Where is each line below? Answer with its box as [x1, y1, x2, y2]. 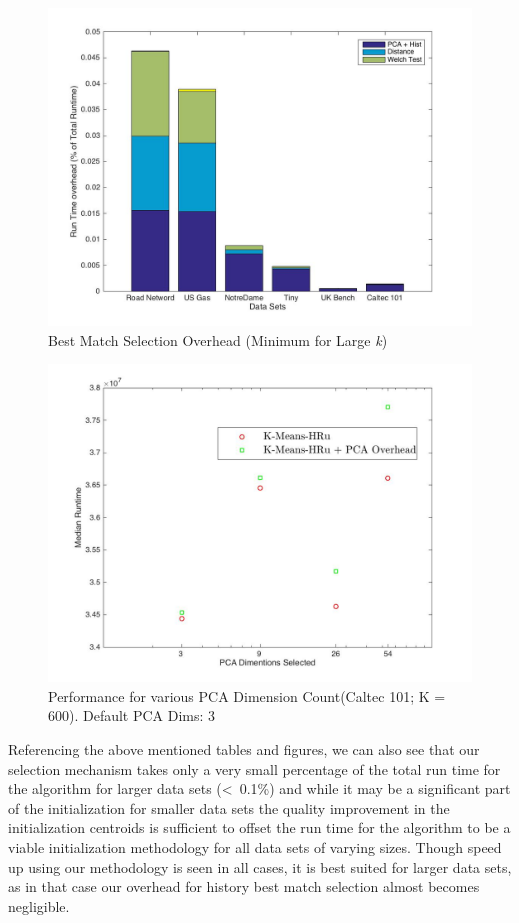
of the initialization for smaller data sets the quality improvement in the [8, 797, 450, 818]
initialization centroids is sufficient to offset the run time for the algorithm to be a [8, 817, 511, 838]
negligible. [8, 895, 70, 916]
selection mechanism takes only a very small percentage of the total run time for [8, 758, 501, 779]
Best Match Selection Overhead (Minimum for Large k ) [48, 329, 388, 350]
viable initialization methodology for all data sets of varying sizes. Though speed [8, 836, 502, 857]
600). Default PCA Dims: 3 [48, 705, 216, 726]
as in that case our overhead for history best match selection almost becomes [8, 876, 480, 897]
